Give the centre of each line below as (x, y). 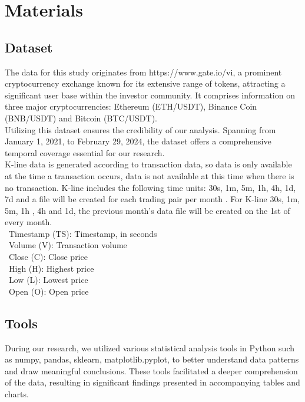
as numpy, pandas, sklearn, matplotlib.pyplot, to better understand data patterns (152, 359)
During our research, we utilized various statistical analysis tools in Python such (150, 347)
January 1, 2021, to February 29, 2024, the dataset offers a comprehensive (138, 141)
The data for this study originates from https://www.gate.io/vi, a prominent (143, 72)
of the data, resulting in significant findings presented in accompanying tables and (152, 382)
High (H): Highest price (51, 268)
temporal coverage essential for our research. (85, 152)
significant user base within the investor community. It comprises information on (150, 95)
